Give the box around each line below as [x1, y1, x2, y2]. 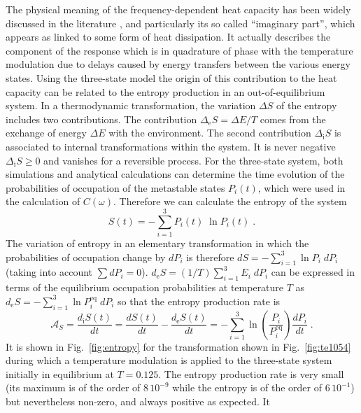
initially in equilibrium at [6, 366, 114, 381]
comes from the [260, 111, 326, 126]
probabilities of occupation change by [6, 249, 166, 264]
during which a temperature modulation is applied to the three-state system [6, 353, 332, 367]
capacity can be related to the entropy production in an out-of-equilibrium [6, 84, 325, 99]
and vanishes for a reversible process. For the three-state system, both [43, 153, 344, 167]
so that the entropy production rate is [118, 293, 281, 308]
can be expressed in [271, 265, 355, 279]
